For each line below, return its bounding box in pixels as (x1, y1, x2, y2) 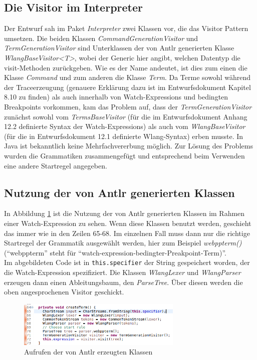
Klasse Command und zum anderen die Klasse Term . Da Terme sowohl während (4, 72, 250, 82)
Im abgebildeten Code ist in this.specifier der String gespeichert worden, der (4, 257, 250, 267)
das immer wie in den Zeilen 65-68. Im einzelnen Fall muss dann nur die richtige (4, 227, 250, 238)
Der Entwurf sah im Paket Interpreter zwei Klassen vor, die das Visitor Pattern (4, 23, 248, 33)
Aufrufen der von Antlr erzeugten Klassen (24, 346, 153, 357)
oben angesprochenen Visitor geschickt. (4, 286, 124, 297)
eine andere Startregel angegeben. (4, 160, 107, 170)
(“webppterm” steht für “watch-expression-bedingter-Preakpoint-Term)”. (4, 247, 226, 257)
